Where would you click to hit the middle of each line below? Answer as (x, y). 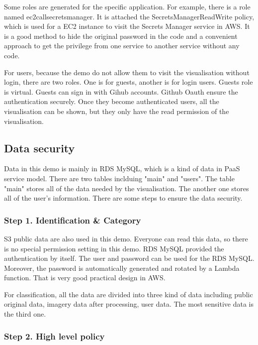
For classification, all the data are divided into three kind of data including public (129, 294)
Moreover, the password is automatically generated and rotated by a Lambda (122, 268)
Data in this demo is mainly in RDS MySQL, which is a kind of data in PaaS (122, 169)
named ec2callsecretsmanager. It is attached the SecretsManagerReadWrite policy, (129, 16)
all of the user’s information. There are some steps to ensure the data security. (123, 198)
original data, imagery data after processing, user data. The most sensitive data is (129, 304)
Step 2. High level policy (54, 336)
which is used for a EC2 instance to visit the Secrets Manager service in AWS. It (127, 26)
